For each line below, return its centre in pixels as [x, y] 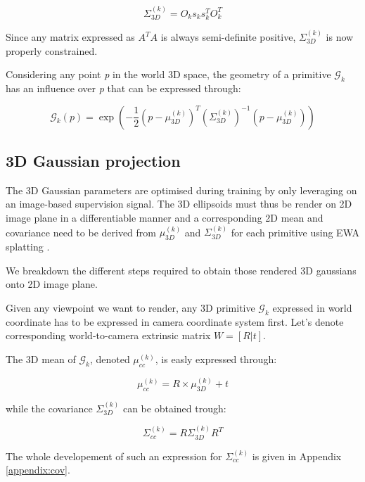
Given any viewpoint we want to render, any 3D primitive [130, 307]
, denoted [110, 359]
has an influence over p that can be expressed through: [123, 88]
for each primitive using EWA [295, 232]
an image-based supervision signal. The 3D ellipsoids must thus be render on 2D [179, 204]
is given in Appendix [297, 456]
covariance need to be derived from [81, 232]
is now [340, 37]
